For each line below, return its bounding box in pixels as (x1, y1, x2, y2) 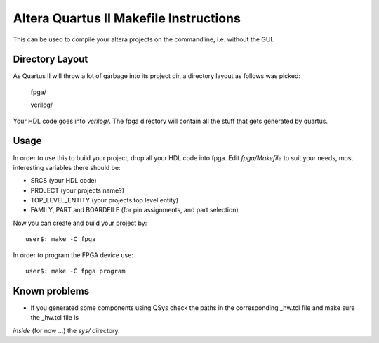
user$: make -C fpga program (25, 267, 126, 276)
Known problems (13, 285, 90, 297)
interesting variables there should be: (13, 163, 121, 171)
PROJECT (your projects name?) (30, 186, 124, 195)
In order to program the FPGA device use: (13, 250, 133, 259)
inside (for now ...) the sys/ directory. (13, 326, 120, 335)
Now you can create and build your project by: (13, 219, 147, 227)
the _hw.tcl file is (30, 313, 79, 322)
